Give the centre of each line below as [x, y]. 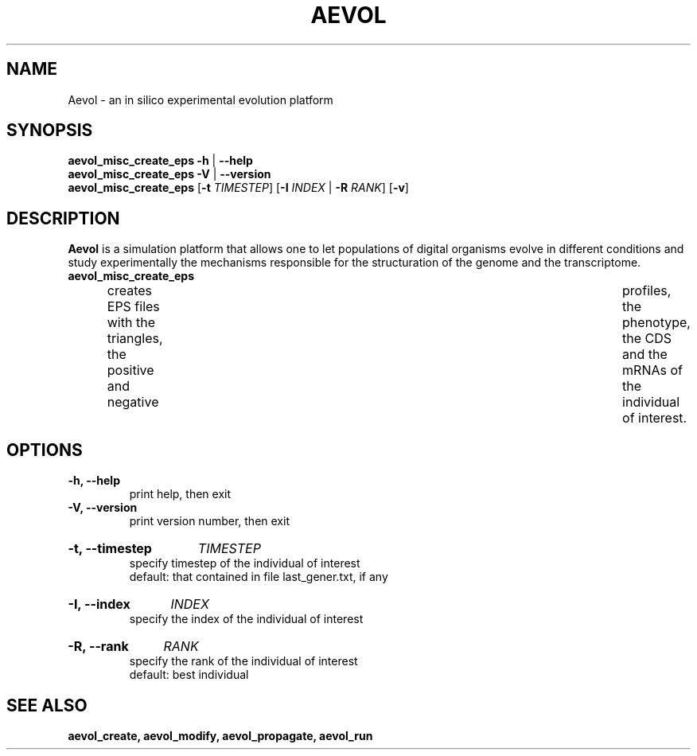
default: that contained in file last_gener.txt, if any [259, 577]
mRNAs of [652, 370]
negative [133, 402]
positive [130, 370]
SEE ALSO [47, 705]
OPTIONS [45, 450]
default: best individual [189, 675]
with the [131, 323]
